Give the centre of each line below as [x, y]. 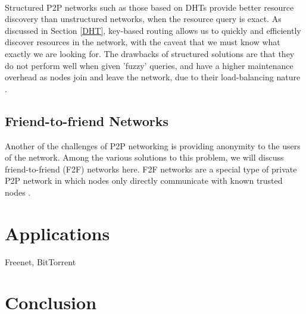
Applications [57, 233]
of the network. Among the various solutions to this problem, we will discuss [144, 157]
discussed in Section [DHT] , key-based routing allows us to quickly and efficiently [153, 30]
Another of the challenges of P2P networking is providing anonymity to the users [153, 145]
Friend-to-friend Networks [87, 120]
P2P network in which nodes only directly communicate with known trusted [144, 180]
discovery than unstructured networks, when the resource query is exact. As [143, 19]
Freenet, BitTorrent [40, 261]
